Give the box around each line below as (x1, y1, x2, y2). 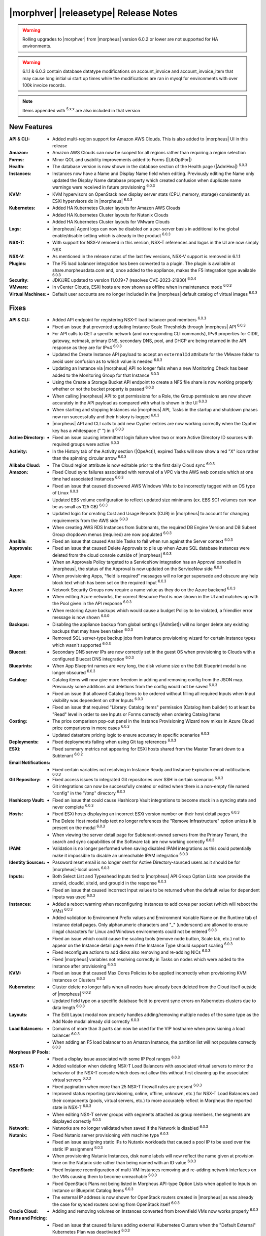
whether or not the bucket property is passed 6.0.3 (52, 385, 154, 392)
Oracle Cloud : (9, 1208, 38, 1214)
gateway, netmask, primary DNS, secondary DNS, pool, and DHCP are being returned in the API (52, 338, 246, 344)
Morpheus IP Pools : (9, 1049, 50, 1055)
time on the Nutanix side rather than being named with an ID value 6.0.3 (52, 1159, 197, 1166)
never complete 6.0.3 (52, 803, 94, 810)
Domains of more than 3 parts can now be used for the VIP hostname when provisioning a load (52, 1025, 245, 1031)
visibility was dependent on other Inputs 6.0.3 (52, 697, 143, 703)
